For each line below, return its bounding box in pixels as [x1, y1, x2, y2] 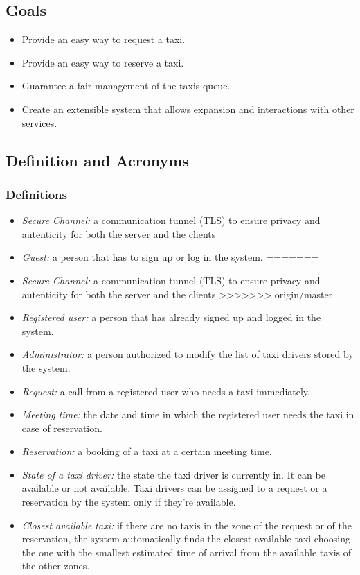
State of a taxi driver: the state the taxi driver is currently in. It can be [21, 467, 325, 481]
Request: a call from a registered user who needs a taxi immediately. [21, 384, 310, 398]
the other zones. [21, 558, 90, 573]
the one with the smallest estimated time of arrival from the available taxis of [21, 544, 352, 559]
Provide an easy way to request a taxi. [21, 32, 186, 46]
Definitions [6, 185, 67, 203]
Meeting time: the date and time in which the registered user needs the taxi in [21, 407, 354, 422]
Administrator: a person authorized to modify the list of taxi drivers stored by [21, 347, 354, 361]
